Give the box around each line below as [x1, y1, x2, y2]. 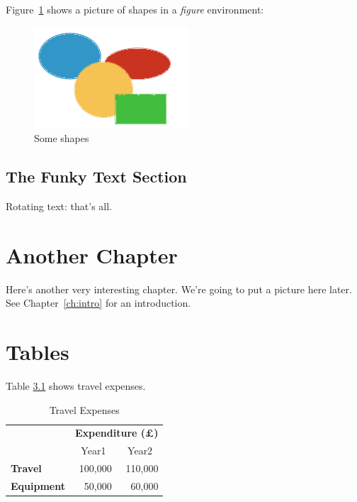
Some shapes [34, 131, 89, 146]
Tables [6, 337, 69, 366]
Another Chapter [6, 240, 178, 269]
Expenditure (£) [75, 425, 159, 440]
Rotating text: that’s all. [6, 198, 113, 213]
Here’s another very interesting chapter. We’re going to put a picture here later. [6, 281, 352, 296]
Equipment [11, 478, 65, 493]
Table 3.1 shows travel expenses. [6, 378, 146, 393]
